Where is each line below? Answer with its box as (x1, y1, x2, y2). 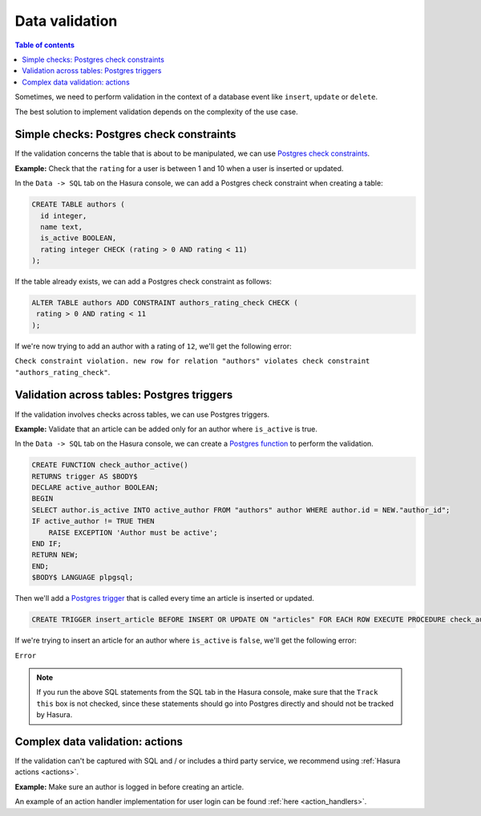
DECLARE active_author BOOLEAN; (31, 483, 160, 492)
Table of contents (14, 40, 75, 50)
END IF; (31, 539, 62, 549)
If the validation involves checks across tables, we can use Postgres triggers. (14, 410, 270, 419)
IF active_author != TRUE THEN (31, 516, 156, 526)
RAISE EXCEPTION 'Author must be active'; (48, 528, 218, 537)
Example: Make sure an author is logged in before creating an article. (14, 781, 245, 791)
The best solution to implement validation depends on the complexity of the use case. (14, 107, 298, 116)
